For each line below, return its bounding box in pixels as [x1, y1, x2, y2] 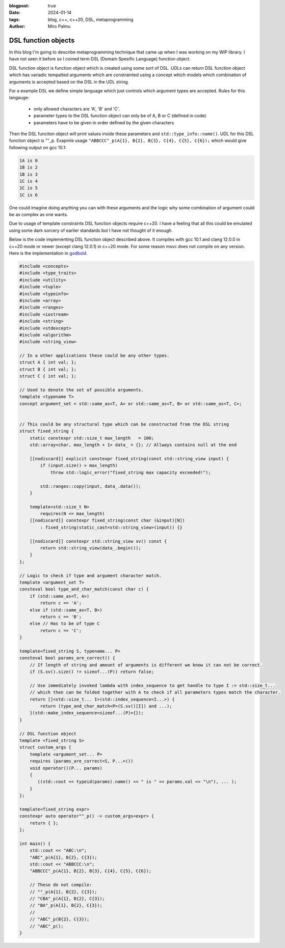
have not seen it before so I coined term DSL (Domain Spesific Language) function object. [9, 56, 191, 62]
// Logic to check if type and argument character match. [19, 573, 162, 578]
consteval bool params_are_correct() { [19, 655, 115, 661]
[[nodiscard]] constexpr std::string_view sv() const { [29, 538, 167, 544]
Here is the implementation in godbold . [9, 251, 88, 256]
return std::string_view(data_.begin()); [40, 545, 141, 551]
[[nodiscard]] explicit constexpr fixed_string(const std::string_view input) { [29, 456, 229, 461]
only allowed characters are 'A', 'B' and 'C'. [33, 106, 120, 112]
